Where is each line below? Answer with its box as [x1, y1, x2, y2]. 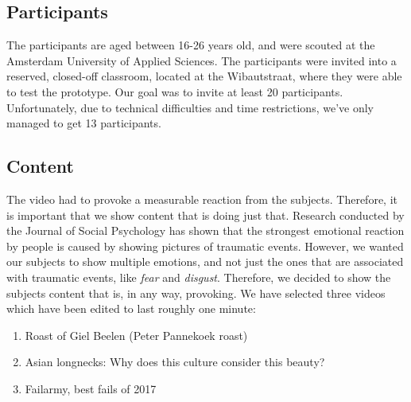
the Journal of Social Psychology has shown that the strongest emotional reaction [6, 222, 405, 239]
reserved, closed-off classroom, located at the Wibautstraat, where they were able [6, 68, 402, 84]
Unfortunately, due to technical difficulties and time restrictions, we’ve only [6, 99, 374, 115]
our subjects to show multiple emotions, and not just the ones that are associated [6, 253, 404, 270]
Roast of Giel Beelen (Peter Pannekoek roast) [25, 326, 248, 343]
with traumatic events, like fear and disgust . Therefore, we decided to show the [6, 268, 391, 285]
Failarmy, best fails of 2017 [25, 380, 157, 396]
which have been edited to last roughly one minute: [6, 300, 256, 317]
